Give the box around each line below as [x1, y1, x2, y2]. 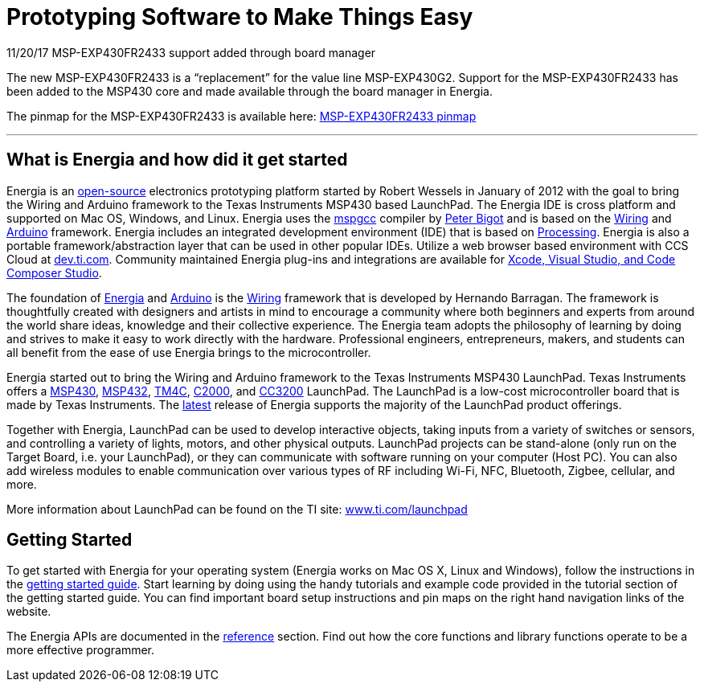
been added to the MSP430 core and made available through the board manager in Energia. [6, 84, 493, 98]
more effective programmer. [6, 643, 155, 657]
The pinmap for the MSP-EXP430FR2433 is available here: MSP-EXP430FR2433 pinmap [6, 109, 477, 123]
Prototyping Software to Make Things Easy [6, 3, 473, 31]
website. [6, 604, 51, 619]
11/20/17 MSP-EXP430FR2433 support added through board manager [6, 45, 376, 59]
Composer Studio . [6, 265, 102, 280]
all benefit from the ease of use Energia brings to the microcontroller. [6, 345, 371, 359]
